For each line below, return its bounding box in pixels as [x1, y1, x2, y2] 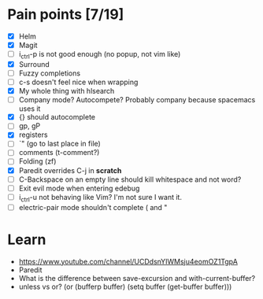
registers [18, 130, 48, 139]
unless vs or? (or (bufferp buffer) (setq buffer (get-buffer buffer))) [18, 282, 232, 291]
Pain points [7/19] [7, 6, 124, 24]
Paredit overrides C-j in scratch [18, 165, 122, 175]
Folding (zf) [18, 157, 57, 166]
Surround [18, 59, 50, 68]
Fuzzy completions [18, 68, 80, 78]
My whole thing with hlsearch [18, 87, 115, 96]
